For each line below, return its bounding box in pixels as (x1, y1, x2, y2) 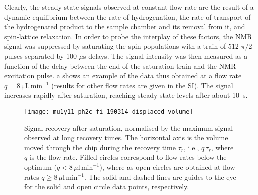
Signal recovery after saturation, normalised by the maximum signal (24, 122, 233, 133)
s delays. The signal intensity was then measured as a (83, 50, 248, 61)
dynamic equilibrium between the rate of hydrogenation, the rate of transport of (4, 11, 251, 22)
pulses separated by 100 (4, 50, 77, 61)
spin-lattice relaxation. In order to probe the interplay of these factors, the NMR (4, 31, 252, 41)
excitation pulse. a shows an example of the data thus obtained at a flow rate (4, 70, 242, 81)
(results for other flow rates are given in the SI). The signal (51, 80, 233, 90)
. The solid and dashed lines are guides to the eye (84, 171, 236, 182)
